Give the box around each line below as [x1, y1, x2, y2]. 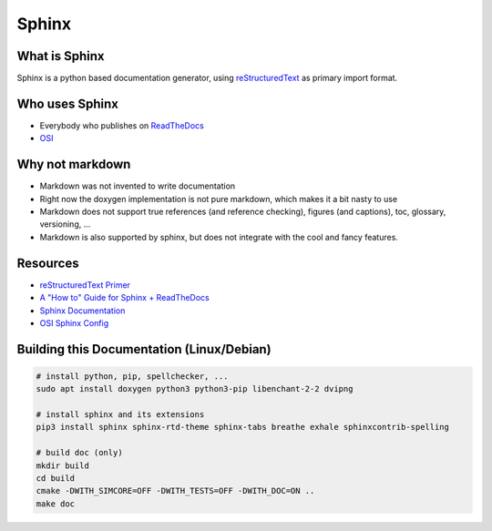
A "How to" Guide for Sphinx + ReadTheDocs [39, 292, 210, 303]
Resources [16, 255, 79, 271]
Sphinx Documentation [39, 305, 126, 316]
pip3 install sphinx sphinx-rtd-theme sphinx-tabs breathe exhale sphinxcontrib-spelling [36, 422, 450, 433]
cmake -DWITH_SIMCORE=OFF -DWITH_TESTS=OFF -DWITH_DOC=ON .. [36, 485, 315, 496]
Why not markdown [16, 157, 131, 172]
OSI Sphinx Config [39, 317, 109, 328]
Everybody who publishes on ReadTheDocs [39, 119, 204, 131]
